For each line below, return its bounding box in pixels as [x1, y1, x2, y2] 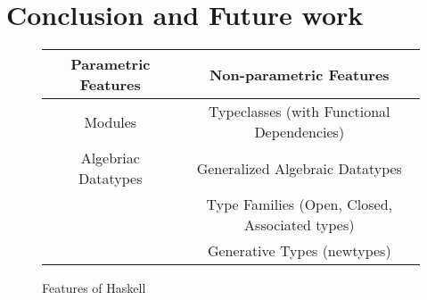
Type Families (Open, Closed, [206, 194, 392, 215]
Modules [84, 111, 137, 132]
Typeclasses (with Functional [208, 101, 390, 122]
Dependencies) [254, 121, 345, 143]
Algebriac [80, 147, 140, 169]
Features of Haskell [42, 279, 146, 297]
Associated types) [244, 214, 355, 236]
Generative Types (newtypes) [207, 240, 391, 262]
